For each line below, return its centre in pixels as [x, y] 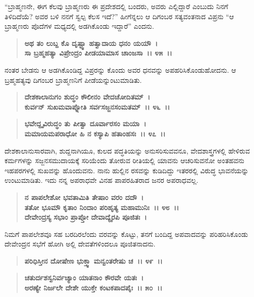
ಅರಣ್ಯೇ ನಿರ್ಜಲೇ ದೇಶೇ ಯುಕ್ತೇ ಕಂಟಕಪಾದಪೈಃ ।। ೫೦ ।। [93, 288]
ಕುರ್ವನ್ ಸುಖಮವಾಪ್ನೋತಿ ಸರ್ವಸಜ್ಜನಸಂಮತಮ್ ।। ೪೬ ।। [97, 106]
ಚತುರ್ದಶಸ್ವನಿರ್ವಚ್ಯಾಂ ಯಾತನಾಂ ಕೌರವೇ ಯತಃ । [84, 278]
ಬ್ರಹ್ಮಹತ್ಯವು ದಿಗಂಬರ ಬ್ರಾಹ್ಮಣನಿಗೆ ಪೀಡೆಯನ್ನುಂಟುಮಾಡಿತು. [73, 80]
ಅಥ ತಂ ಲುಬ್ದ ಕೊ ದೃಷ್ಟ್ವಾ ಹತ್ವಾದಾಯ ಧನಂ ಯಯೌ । [91, 43]
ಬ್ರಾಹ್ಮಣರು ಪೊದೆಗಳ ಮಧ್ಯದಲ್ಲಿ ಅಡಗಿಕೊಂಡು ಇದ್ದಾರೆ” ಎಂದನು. [79, 26]
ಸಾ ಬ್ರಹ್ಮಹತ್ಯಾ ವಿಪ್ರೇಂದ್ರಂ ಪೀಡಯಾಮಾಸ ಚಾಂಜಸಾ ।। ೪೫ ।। [98, 53]
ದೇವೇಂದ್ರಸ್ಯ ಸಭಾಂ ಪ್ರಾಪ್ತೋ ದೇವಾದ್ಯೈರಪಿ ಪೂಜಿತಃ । [86, 217]
